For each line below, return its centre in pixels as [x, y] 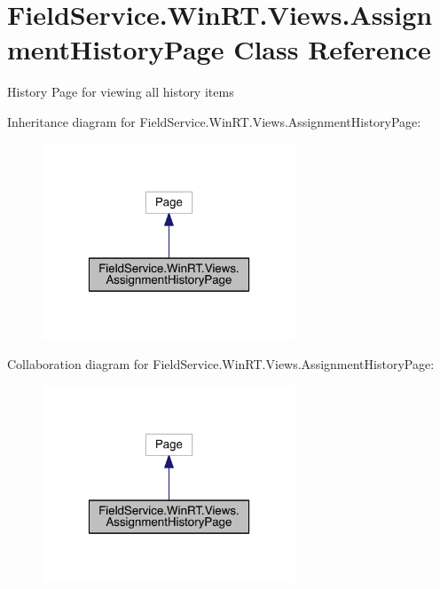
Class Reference [332, 49]
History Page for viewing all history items [121, 92]
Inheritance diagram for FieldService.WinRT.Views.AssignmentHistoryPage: [214, 121]
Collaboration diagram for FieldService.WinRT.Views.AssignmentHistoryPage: [221, 364]
